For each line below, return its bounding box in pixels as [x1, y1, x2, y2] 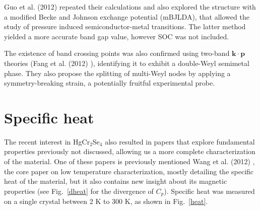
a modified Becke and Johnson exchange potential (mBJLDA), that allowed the [4, 11, 249, 22]
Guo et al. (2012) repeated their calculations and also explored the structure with [4, 2, 256, 12]
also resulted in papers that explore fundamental [105, 136, 255, 147]
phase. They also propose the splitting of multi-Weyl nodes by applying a [4, 67, 231, 78]
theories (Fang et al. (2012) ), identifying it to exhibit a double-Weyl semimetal [4, 57, 249, 68]
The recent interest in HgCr [4, 136, 90, 147]
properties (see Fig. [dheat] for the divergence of [4, 185, 154, 196]
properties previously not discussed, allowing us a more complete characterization [4, 146, 255, 157]
